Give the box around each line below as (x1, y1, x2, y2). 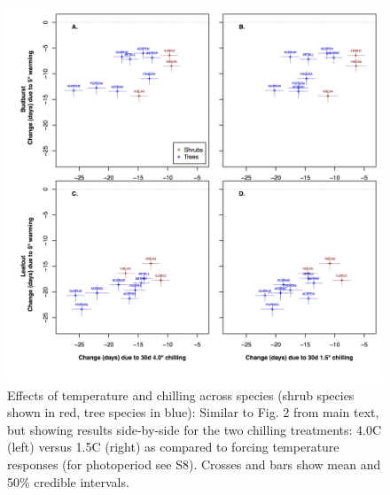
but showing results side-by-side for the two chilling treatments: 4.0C (7, 420, 382, 438)
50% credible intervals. (7, 472, 129, 491)
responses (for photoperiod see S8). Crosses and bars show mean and (7, 454, 381, 473)
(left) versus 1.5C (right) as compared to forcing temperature (7, 437, 339, 456)
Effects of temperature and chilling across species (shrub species (7, 385, 355, 404)
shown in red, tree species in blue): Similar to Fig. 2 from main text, (7, 403, 379, 422)
